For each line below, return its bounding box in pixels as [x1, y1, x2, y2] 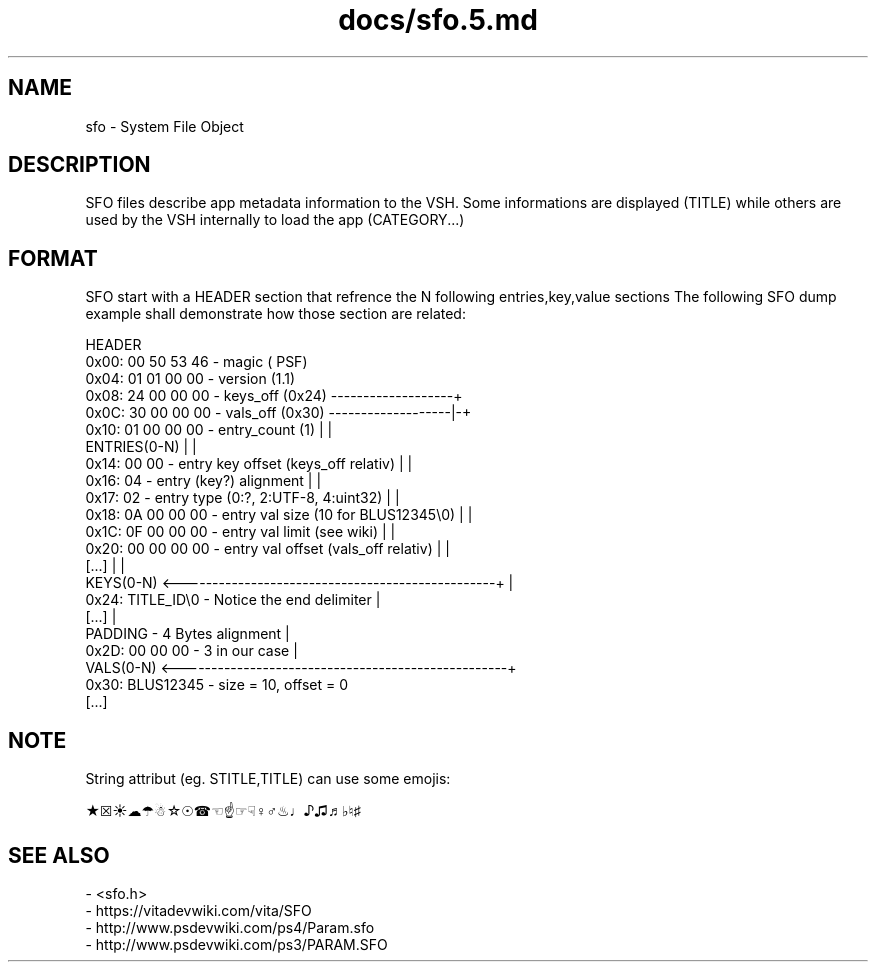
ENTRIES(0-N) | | [85, 438, 197, 456]
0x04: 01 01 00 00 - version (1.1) [85, 370, 296, 388]
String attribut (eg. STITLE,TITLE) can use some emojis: [85, 770, 451, 788]
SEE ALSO [8, 842, 110, 868]
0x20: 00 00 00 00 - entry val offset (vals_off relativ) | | [85, 540, 450, 558]
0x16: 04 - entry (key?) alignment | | [85, 472, 322, 490]
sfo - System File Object [85, 117, 244, 135]
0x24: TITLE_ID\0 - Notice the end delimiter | [85, 591, 381, 609]
